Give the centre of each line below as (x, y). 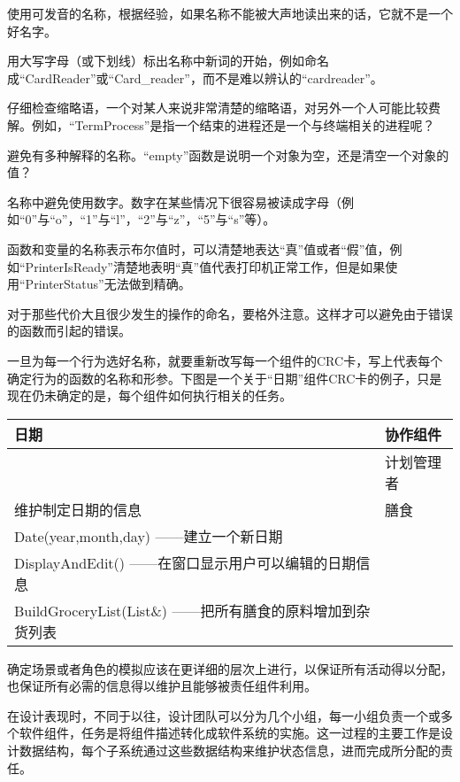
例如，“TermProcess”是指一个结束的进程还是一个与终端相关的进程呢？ (233, 124)
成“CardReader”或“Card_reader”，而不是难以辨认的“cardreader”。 (195, 77)
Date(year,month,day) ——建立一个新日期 (149, 536)
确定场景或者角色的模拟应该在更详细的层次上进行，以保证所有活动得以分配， (230, 668)
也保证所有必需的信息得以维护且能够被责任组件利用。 (162, 686)
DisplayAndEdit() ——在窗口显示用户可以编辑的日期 (185, 562)
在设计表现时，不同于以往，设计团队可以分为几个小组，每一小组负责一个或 (224, 715)
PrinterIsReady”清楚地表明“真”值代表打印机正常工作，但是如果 (205, 266)
